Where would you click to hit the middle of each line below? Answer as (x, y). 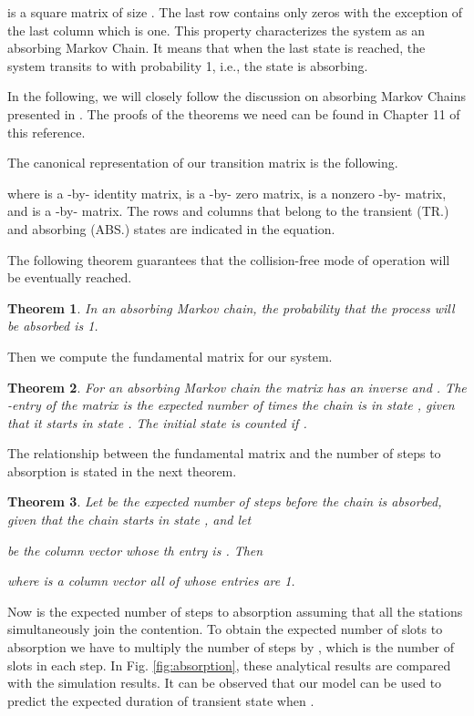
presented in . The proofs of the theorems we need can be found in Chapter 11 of (234, 113)
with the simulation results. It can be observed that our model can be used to (225, 683)
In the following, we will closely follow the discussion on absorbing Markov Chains (237, 96)
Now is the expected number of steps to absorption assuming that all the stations (235, 611)
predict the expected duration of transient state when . (161, 700)
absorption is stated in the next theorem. (122, 471)
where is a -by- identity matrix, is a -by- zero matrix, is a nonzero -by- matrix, (227, 193)
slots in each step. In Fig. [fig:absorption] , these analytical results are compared (229, 665)
